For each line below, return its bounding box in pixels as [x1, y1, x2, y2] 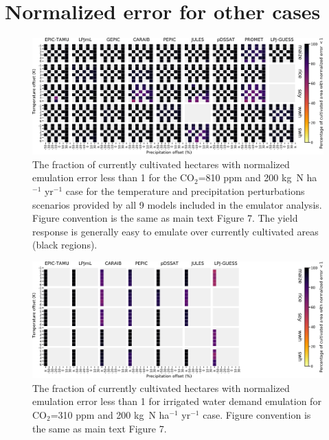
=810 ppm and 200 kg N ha [198, 170, 317, 185]
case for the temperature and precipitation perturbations [65, 184, 305, 198]
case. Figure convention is [203, 408, 311, 421]
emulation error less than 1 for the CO [32, 170, 194, 185]
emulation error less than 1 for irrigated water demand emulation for [32, 394, 321, 408]
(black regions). [32, 238, 98, 252]
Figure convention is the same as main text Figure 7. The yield [32, 211, 298, 225]
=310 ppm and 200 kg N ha [50, 408, 170, 421]
